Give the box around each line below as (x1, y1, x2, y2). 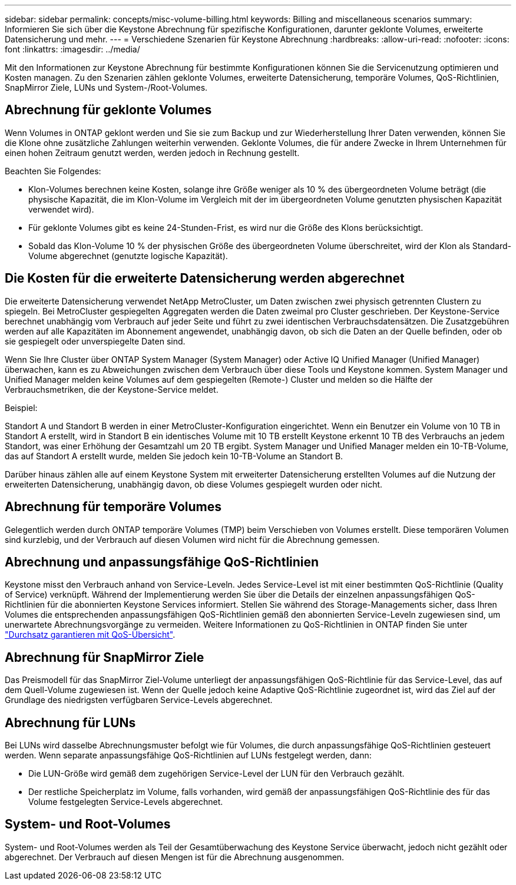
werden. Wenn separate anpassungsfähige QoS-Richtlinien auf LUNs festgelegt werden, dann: (5, 750, 372, 761)
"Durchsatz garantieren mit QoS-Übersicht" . (5, 629, 176, 640)
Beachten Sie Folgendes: (5, 165, 101, 176)
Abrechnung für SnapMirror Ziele (5, 649, 204, 665)
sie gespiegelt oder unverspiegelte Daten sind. (5, 336, 186, 346)
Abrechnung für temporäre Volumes (5, 499, 222, 515)
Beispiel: (5, 402, 38, 413)
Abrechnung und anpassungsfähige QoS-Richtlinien (5, 554, 319, 569)
